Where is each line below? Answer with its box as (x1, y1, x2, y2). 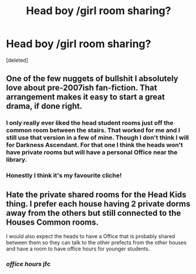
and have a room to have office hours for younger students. (6, 245, 150, 252)
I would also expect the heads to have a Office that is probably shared (6, 232, 175, 239)
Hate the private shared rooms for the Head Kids (6, 189, 187, 199)
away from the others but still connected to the (6, 208, 181, 218)
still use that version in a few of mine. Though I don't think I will (6, 133, 190, 142)
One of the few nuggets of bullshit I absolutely (6, 73, 179, 83)
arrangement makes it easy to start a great (6, 92, 165, 102)
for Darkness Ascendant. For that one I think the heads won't (6, 141, 183, 149)
